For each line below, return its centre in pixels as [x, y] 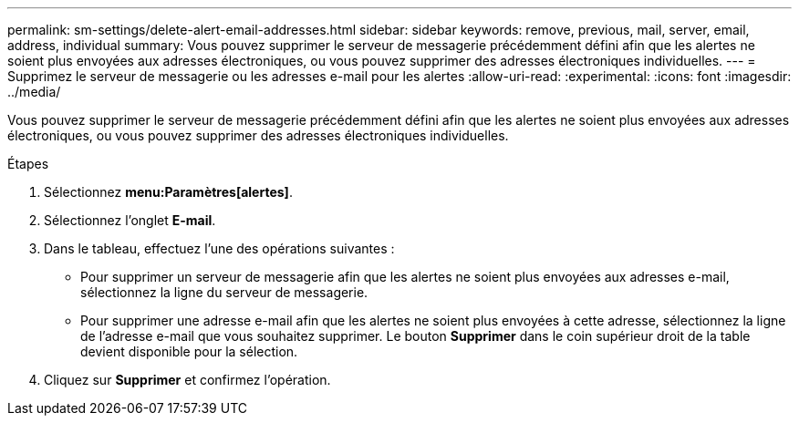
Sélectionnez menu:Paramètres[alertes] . [168, 192]
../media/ [34, 92]
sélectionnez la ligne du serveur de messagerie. [224, 292]
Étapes [28, 164]
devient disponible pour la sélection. [189, 351]
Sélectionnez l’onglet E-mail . [130, 220]
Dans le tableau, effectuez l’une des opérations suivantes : [219, 248]
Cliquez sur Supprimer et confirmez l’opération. [187, 380]
